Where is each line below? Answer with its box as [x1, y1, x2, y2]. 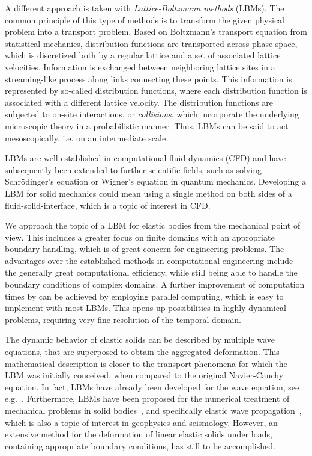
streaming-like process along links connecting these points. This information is [5, 72, 292, 85]
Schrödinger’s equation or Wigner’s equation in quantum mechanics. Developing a [5, 175, 306, 188]
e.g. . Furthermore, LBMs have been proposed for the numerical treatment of [5, 392, 290, 405]
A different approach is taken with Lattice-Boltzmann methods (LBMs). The [5, 2, 284, 14]
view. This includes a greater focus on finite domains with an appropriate [5, 230, 275, 243]
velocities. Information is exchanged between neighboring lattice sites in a [5, 60, 275, 73]
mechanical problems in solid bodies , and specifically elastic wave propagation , [5, 404, 302, 416]
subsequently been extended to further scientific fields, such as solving [5, 163, 262, 176]
